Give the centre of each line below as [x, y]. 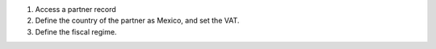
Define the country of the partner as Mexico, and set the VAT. [137, 21]
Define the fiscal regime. [76, 31]
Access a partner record [75, 9]
